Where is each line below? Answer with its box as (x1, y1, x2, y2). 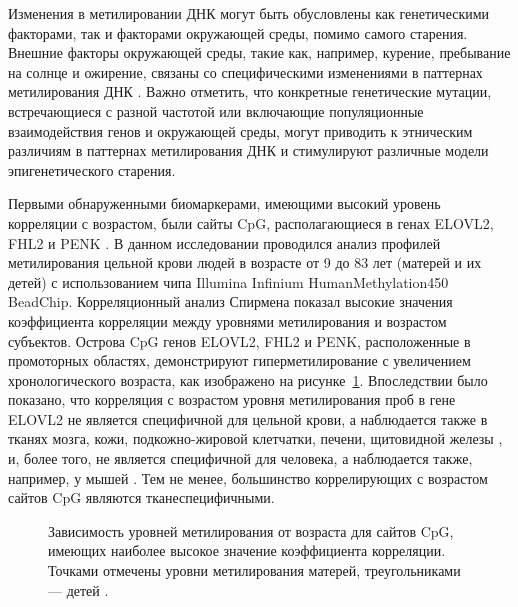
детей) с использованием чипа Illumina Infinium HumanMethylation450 (8, 271, 449, 292)
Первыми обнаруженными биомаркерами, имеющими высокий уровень (8, 193, 441, 214)
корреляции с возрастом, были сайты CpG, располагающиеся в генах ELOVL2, (8, 212, 494, 233)
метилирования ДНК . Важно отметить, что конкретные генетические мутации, (8, 81, 492, 102)
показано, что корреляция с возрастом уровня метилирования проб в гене (8, 389, 456, 410)
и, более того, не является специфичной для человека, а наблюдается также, (8, 448, 473, 469)
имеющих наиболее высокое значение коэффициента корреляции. (48, 540, 446, 561)
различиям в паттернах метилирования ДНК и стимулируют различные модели (8, 140, 489, 161)
